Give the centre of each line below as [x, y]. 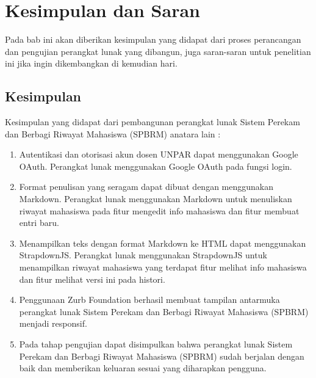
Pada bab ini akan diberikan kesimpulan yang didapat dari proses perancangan [153, 39]
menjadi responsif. [53, 323]
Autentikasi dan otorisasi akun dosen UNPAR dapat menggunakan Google [159, 154]
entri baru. [39, 223]
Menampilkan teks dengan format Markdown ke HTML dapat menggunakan [163, 243]
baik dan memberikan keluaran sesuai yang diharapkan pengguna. [143, 368]
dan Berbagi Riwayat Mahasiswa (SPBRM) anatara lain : [113, 133]
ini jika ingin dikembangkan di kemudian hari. [91, 63]
